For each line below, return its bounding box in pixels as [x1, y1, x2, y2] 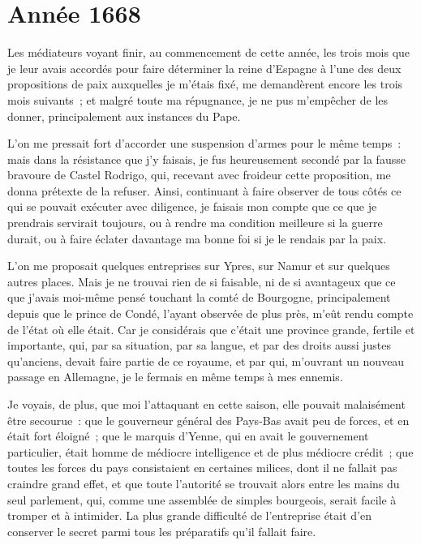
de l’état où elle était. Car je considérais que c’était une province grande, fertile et [7, 320, 415, 337]
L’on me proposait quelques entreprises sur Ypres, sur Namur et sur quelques [7, 257, 390, 274]
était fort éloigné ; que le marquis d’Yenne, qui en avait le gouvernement [7, 427, 369, 444]
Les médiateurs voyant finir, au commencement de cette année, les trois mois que [7, 44, 410, 61]
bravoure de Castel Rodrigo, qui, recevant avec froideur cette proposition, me [7, 166, 391, 183]
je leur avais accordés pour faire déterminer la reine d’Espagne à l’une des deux [7, 59, 402, 76]
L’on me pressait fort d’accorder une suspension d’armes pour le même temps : [7, 135, 402, 152]
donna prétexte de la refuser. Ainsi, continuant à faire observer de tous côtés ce [7, 182, 402, 199]
